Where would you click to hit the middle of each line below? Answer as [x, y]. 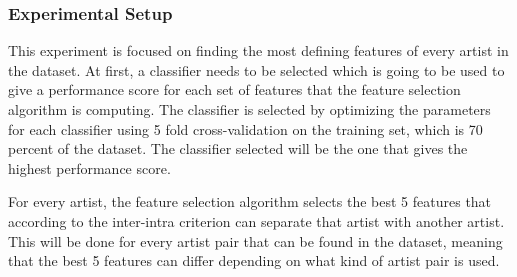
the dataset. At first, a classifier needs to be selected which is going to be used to [256, 69]
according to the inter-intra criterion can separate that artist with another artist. [256, 220]
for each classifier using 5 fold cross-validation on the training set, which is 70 [245, 128]
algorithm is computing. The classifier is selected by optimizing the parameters [249, 109]
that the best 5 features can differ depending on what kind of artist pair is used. [254, 260]
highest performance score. [89, 167]
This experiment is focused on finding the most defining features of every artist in [258, 50]
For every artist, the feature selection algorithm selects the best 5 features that [250, 201]
